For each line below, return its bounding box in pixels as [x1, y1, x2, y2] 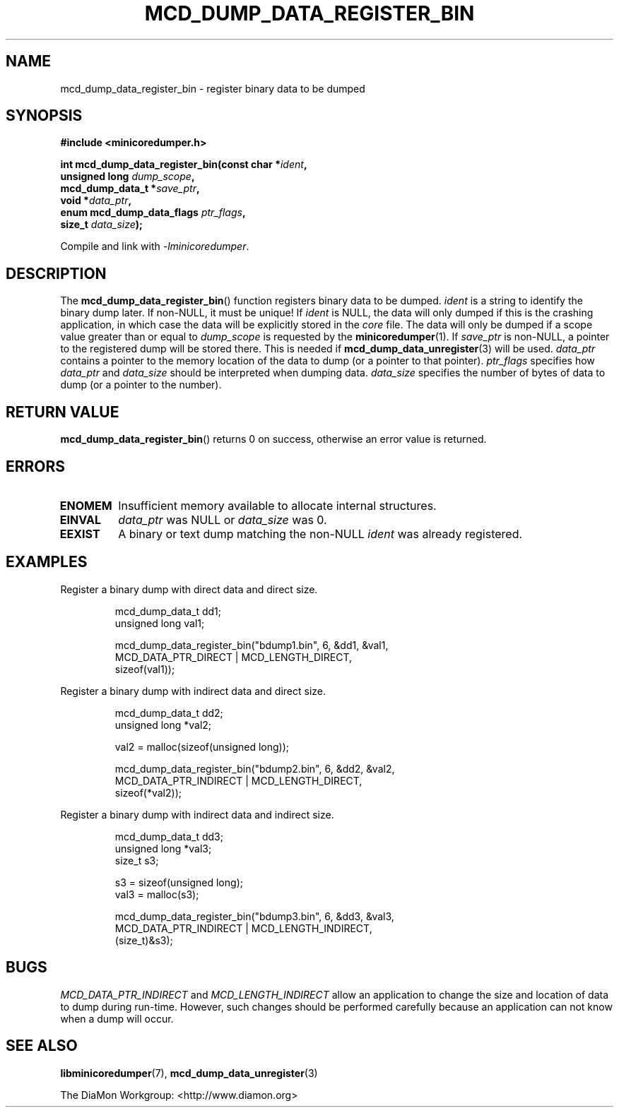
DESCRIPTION [6, 264, 107, 282]
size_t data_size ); [60, 218, 143, 231]
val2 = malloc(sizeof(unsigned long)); [114, 740, 290, 753]
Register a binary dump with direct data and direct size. [60, 583, 318, 595]
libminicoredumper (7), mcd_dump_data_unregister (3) [60, 1066, 318, 1079]
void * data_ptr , [60, 194, 132, 207]
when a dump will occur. [60, 1012, 174, 1025]
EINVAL [59, 512, 101, 527]
